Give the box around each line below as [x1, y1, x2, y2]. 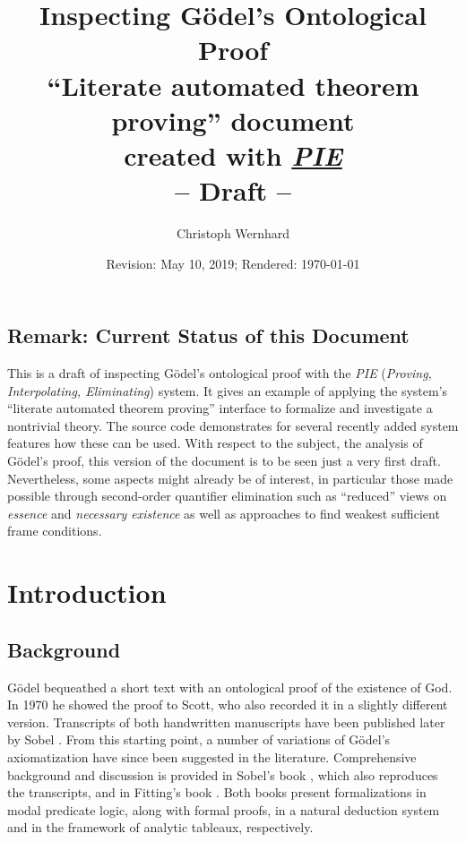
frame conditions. [7, 521, 102, 540]
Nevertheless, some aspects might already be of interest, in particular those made [7, 468, 453, 487]
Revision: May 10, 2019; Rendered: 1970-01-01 [106, 253, 360, 272]
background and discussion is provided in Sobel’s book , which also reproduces [7, 765, 438, 784]
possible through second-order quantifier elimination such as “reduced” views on [7, 486, 447, 505]
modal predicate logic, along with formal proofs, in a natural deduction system [7, 800, 440, 819]
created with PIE [124, 136, 342, 174]
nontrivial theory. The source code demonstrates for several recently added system [7, 416, 459, 434]
